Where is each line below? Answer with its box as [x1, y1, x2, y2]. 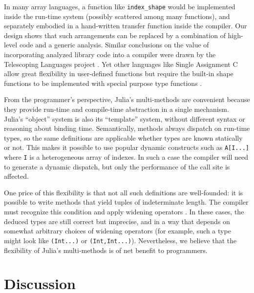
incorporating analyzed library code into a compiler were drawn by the [4, 49, 216, 60]
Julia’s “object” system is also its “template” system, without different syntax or [4, 113, 245, 124]
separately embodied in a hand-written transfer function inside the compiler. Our [4, 21, 247, 31]
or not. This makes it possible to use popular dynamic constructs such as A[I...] [4, 142, 250, 152]
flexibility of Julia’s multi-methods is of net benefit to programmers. [4, 245, 208, 255]
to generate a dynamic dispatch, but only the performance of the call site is [4, 161, 230, 171]
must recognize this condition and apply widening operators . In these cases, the [4, 207, 244, 217]
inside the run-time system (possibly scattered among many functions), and [4, 11, 230, 21]
